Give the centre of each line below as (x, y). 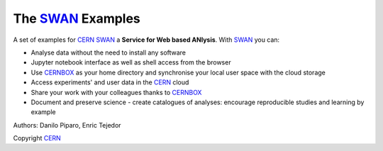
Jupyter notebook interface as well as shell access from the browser (131, 62)
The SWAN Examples (77, 18)
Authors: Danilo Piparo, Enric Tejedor (67, 125)
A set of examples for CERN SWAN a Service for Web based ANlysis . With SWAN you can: (146, 40)
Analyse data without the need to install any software (109, 52)
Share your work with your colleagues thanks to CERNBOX (116, 92)
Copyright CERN (37, 138)
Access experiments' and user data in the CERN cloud (110, 82)
